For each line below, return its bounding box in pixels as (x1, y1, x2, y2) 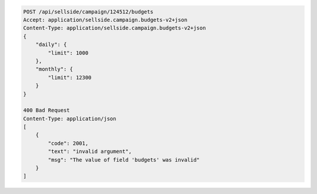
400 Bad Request (23, 107, 70, 114)
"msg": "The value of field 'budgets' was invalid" (48, 156, 200, 163)
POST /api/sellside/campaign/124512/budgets (23, 8, 154, 15)
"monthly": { (35, 66, 73, 73)
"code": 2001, (48, 140, 89, 146)
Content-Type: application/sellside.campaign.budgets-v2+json (23, 25, 206, 32)
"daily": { (35, 41, 67, 48)
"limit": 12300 (48, 74, 92, 81)
